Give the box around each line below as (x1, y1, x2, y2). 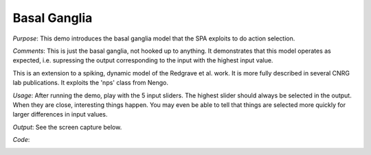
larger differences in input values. (12, 110, 108, 119)
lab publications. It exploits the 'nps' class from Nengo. (12, 79, 168, 87)
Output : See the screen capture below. (12, 123, 122, 131)
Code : (12, 136, 30, 144)
